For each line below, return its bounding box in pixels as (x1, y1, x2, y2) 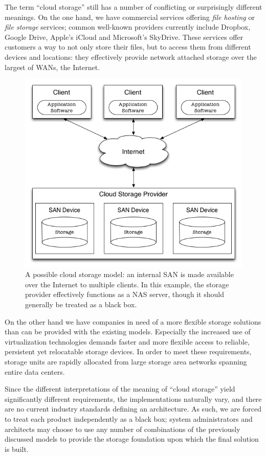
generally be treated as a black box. (25, 299, 137, 310)
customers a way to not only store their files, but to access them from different (5, 41, 251, 52)
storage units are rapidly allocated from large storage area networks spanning (5, 356, 247, 367)
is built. (5, 443, 29, 454)
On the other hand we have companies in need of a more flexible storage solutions (5, 316, 261, 327)
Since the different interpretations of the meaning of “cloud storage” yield (5, 383, 235, 394)
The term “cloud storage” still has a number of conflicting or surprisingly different (5, 2, 262, 12)
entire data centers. (5, 366, 65, 377)
